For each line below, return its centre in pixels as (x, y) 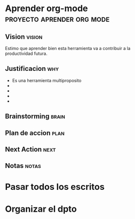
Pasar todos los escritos (55, 187)
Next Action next (30, 149)
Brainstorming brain (35, 116)
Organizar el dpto (41, 209)
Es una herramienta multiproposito (47, 80)
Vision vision (24, 37)
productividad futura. (26, 53)
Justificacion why (32, 69)
